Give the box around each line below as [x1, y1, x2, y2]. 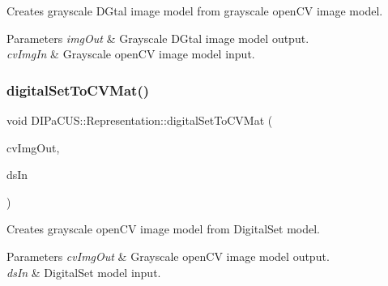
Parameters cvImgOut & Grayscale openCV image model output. [6, 247, 330, 264]
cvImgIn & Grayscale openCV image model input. [6, 45, 255, 62]
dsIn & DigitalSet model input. [6, 263, 161, 280]
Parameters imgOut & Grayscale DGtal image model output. [6, 29, 309, 46]
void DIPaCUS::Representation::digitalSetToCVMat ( [6, 112, 273, 128]
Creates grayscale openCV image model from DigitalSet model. [6, 220, 320, 237]
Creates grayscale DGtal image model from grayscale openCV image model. [6, 2, 383, 19]
